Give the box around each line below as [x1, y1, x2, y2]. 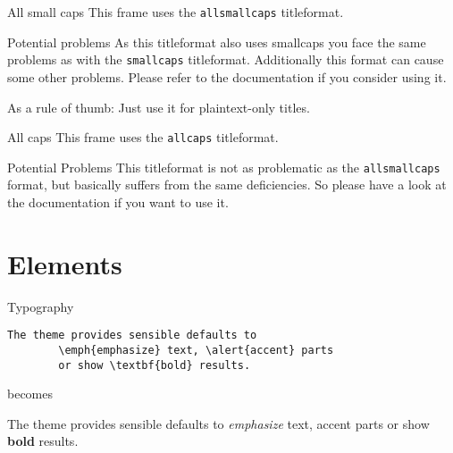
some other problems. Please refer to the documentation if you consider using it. [7, 67, 447, 86]
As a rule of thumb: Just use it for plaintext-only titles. [7, 97, 310, 116]
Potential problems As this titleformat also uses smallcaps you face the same [7, 32, 426, 51]
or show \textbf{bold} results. [58, 358, 251, 372]
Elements [7, 245, 122, 281]
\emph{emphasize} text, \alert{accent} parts [58, 343, 334, 357]
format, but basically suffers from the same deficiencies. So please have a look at [7, 175, 447, 194]
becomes [7, 384, 54, 403]
